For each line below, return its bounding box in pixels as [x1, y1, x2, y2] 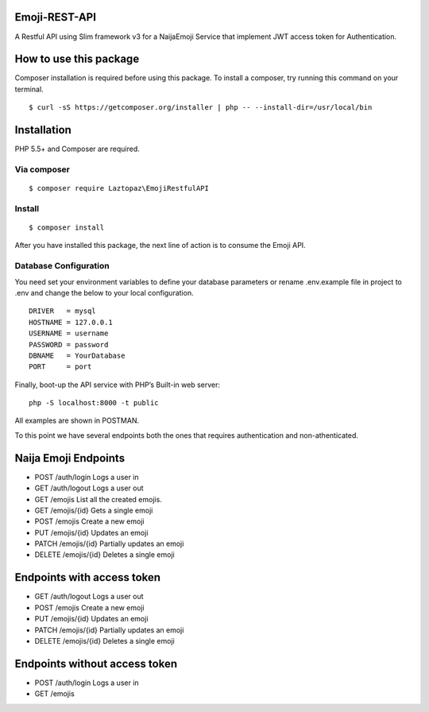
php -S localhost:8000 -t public [29, 398, 159, 408]
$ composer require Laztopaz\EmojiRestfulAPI [29, 184, 210, 193]
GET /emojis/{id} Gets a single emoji [34, 505, 153, 515]
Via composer [14, 164, 71, 175]
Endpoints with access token [14, 571, 161, 584]
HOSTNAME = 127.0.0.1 [29, 318, 113, 327]
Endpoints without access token [14, 656, 178, 671]
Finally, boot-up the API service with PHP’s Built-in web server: [14, 380, 220, 389]
